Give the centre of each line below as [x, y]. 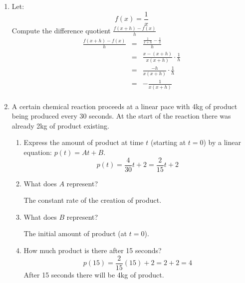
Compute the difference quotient [61, 30]
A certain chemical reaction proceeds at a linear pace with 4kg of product [124, 106]
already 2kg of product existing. [60, 125]
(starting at [168, 142]
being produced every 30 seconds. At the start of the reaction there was [121, 116]
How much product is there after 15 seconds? [93, 250]
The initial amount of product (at [75, 233]
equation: [38, 152]
